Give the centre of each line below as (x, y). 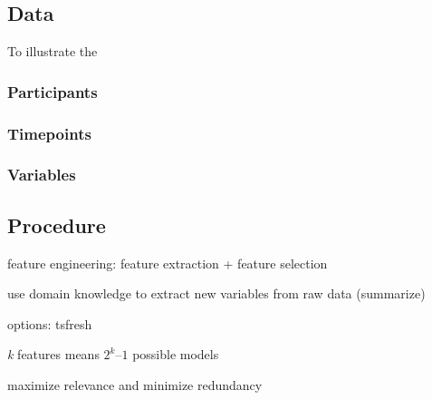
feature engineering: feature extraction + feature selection (168, 263)
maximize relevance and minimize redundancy (135, 384)
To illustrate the (53, 51)
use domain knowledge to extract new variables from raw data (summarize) (216, 293)
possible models (176, 354)
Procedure (57, 224)
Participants (53, 91)
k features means (53, 354)
